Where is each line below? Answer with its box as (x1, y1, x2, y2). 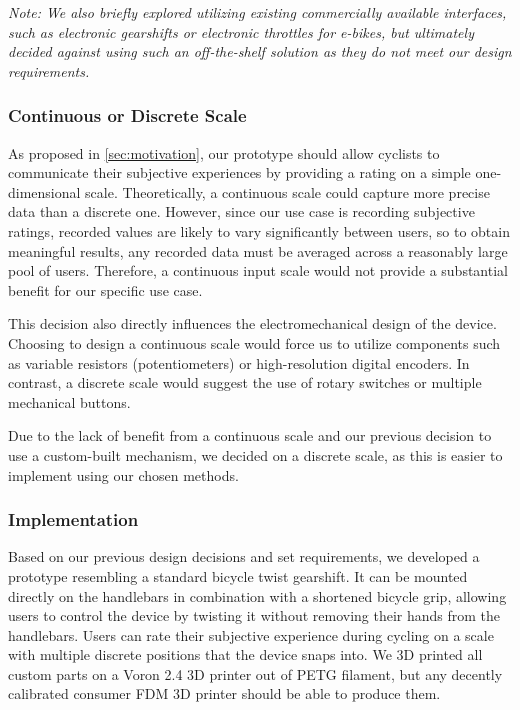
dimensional (8, 181, 81, 202)
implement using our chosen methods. (8, 464, 239, 485)
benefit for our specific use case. (8, 279, 203, 300)
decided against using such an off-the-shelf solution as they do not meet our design (8, 41, 512, 62)
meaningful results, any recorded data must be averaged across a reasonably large (8, 240, 508, 261)
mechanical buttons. (8, 391, 131, 412)
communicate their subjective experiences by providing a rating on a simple (8, 162, 471, 183)
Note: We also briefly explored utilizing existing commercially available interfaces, (8, 2, 507, 22)
